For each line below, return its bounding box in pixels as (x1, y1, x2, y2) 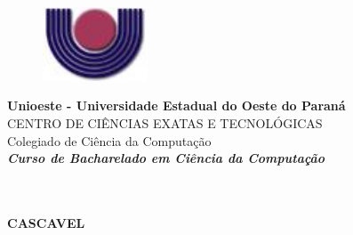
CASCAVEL (7, 213, 85, 231)
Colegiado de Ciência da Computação (7, 131, 212, 150)
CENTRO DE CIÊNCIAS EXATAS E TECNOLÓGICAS (7, 113, 323, 132)
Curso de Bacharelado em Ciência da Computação (7, 149, 325, 167)
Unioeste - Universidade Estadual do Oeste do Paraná (7, 96, 346, 115)
